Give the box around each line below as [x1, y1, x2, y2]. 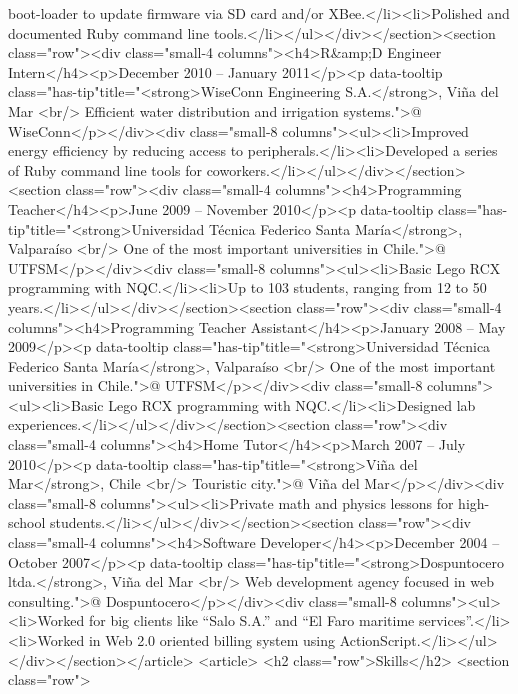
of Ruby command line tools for [8, 159, 202, 180]
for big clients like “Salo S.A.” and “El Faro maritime [88, 610, 415, 631]
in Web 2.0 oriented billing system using [88, 630, 336, 650]
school [8, 512, 46, 533]
